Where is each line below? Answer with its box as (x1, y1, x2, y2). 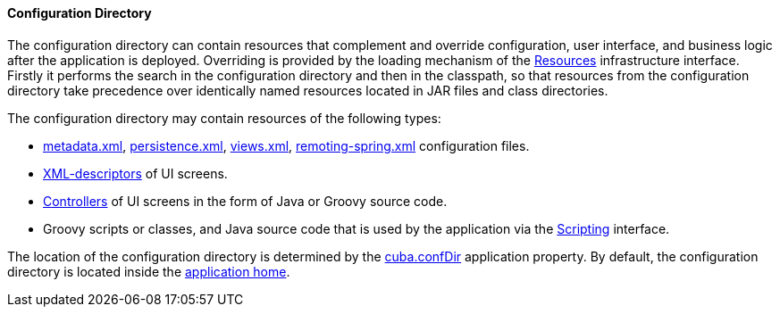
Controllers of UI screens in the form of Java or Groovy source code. (43, 193, 448, 209)
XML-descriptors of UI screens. (43, 165, 228, 181)
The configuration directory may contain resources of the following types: (7, 110, 441, 126)
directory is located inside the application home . (7, 263, 290, 279)
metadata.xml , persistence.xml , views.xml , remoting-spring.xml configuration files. (43, 137, 530, 153)
